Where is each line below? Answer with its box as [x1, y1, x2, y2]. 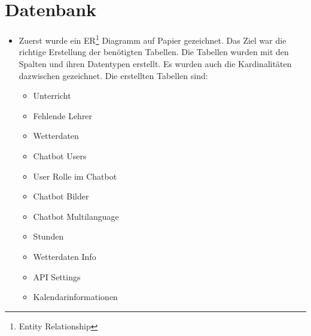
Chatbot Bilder [33, 190, 89, 202]
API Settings [33, 270, 81, 283]
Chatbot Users [33, 149, 87, 162]
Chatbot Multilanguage [33, 210, 119, 222]
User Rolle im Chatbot [33, 169, 117, 182]
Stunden [33, 230, 64, 243]
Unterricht [33, 89, 71, 102]
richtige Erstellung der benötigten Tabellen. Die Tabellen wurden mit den [19, 46, 289, 58]
